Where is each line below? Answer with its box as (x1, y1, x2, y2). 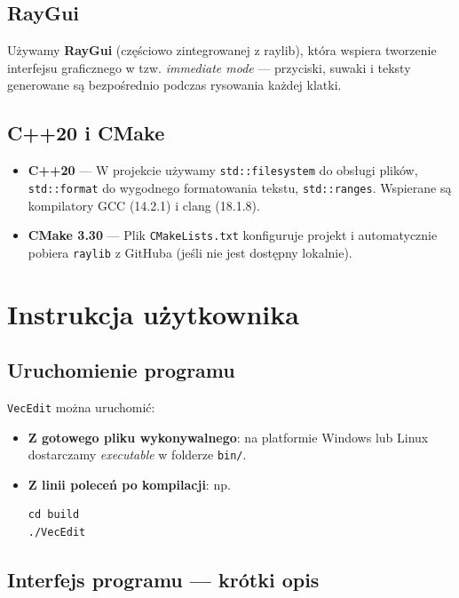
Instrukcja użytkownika (7, 295, 299, 331)
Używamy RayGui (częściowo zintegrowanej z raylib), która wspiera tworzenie (7, 41, 437, 60)
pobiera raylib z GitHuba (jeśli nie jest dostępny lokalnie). (28, 243, 352, 261)
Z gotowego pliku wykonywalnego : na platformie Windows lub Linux (28, 427, 429, 446)
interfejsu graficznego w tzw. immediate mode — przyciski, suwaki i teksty (7, 58, 411, 76)
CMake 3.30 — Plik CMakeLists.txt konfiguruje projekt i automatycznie (28, 226, 438, 244)
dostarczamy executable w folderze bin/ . (28, 445, 247, 464)
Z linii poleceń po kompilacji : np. (28, 474, 231, 493)
